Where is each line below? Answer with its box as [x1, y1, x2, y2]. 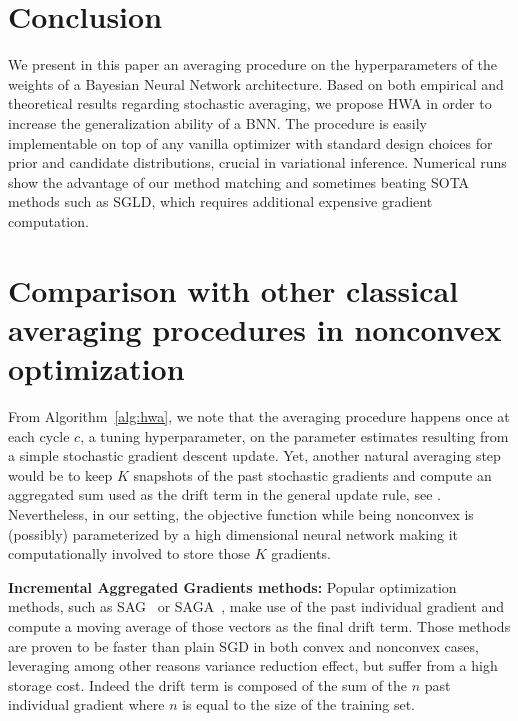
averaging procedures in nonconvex [8, 308, 502, 349]
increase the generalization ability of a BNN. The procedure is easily [8, 112, 428, 133]
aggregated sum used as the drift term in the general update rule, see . [8, 484, 441, 505]
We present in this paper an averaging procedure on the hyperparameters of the [8, 54, 498, 75]
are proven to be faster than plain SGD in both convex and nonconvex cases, [8, 635, 479, 656]
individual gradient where [8, 694, 165, 715]
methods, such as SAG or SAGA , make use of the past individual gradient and [8, 596, 505, 617]
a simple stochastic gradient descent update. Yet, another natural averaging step [8, 445, 501, 466]
